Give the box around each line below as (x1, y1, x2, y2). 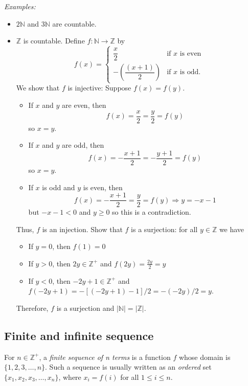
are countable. (52, 18, 97, 29)
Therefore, (16, 302, 49, 313)
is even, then (83, 181, 123, 192)
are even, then (62, 100, 106, 110)
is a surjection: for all (131, 223, 198, 234)
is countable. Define (23, 35, 85, 46)
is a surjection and (56, 302, 115, 313)
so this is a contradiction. (112, 207, 191, 217)
